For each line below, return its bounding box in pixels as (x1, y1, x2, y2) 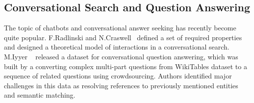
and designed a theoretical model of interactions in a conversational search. (4, 42, 229, 52)
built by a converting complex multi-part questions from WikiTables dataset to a (4, 61, 247, 71)
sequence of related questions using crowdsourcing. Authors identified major (4, 71, 232, 81)
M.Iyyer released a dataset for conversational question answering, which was (4, 51, 238, 61)
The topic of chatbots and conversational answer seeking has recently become (4, 23, 236, 33)
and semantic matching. (4, 90, 76, 100)
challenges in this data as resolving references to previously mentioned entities (4, 80, 238, 90)
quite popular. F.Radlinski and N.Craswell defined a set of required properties (4, 32, 242, 42)
